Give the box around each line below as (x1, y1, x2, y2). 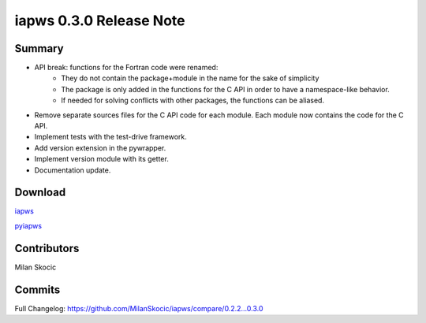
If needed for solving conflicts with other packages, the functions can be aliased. (61, 95, 325, 106)
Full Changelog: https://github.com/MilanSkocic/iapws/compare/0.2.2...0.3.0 (14, 303, 263, 313)
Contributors (14, 241, 80, 255)
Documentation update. (34, 165, 111, 175)
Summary (14, 42, 64, 55)
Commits (14, 283, 61, 296)
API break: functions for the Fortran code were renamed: (34, 63, 219, 72)
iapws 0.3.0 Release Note (14, 12, 185, 29)
